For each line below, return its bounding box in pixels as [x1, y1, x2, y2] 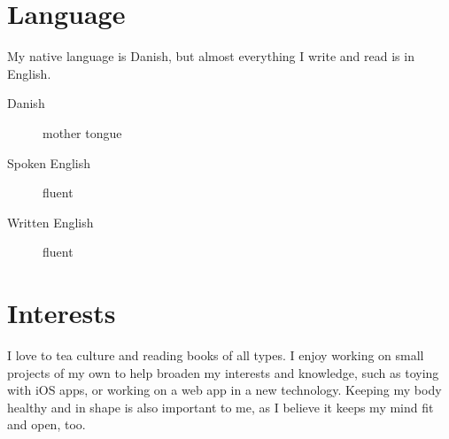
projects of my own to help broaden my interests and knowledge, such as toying [7, 363, 439, 381]
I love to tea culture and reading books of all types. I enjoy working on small [7, 346, 424, 364]
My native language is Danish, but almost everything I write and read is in [7, 47, 414, 65]
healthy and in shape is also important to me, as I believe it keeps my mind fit [7, 397, 434, 416]
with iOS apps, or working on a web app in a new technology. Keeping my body [7, 381, 442, 399]
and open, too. [7, 415, 86, 434]
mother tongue [43, 123, 122, 142]
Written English [7, 212, 94, 231]
